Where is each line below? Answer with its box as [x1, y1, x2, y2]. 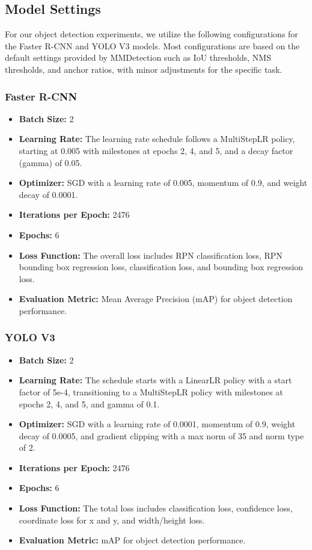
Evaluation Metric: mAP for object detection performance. [19, 534, 246, 546]
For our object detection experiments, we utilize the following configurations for [5, 28, 298, 40]
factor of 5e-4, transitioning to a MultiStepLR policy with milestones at [19, 385, 283, 398]
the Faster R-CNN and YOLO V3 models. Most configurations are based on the [5, 39, 300, 52]
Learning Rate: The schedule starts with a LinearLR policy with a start [19, 374, 292, 386]
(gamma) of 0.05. [19, 156, 82, 168]
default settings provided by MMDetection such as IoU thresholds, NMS [5, 51, 271, 64]
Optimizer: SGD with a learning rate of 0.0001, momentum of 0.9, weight [19, 418, 295, 430]
